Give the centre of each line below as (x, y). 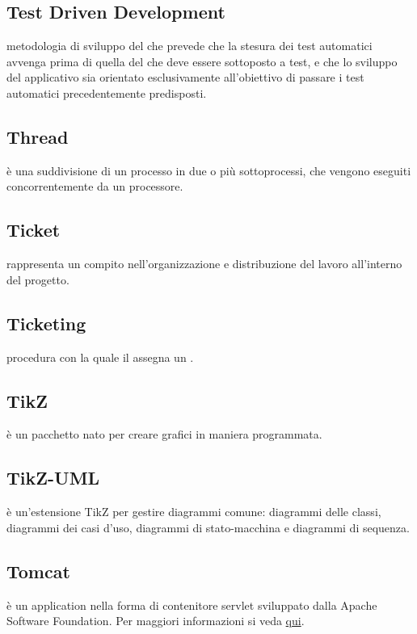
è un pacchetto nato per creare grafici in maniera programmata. (164, 434)
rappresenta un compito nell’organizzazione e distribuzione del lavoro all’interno (204, 264)
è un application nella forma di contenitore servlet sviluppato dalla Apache (192, 605)
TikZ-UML (53, 478)
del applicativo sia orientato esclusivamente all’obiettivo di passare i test (185, 77)
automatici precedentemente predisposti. (107, 92)
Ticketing (46, 323)
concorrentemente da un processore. (95, 186)
